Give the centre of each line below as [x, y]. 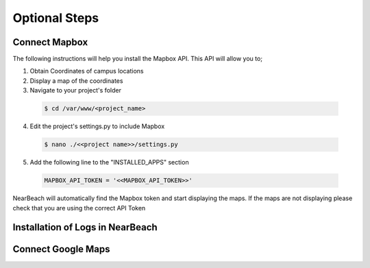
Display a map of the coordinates [76, 81]
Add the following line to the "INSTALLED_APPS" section [109, 162]
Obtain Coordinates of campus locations [87, 71]
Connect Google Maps [61, 249]
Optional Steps [56, 18]
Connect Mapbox [50, 42]
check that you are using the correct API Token [79, 208]
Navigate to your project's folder [75, 90]
